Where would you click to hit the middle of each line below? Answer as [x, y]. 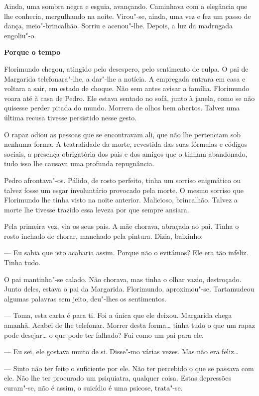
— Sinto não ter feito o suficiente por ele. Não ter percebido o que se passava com [129, 368]
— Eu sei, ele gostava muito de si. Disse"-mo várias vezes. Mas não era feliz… [121, 351]
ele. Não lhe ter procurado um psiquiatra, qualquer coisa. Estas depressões [118, 378]
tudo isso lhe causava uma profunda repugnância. [79, 163]
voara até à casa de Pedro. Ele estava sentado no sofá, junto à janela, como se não [129, 98]
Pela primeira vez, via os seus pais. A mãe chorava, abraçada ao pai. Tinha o [122, 226]
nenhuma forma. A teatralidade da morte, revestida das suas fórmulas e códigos [126, 144]
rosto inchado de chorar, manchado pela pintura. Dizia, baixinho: [104, 236]
